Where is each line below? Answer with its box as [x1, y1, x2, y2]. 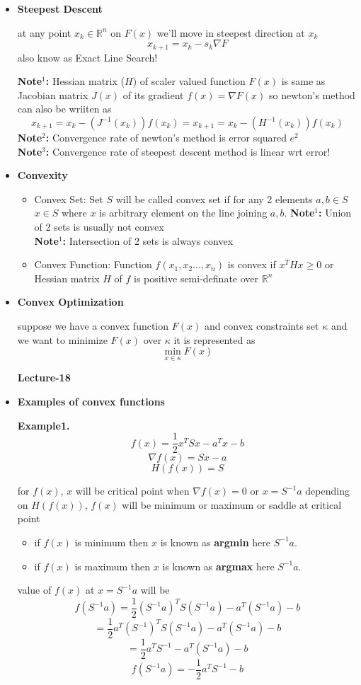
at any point [17, 25, 71, 40]
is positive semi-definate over [134, 270, 259, 285]
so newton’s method [269, 87, 355, 102]
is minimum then [74, 534, 149, 549]
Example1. [17, 418, 70, 432]
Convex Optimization [17, 294, 124, 309]
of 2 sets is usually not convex [34, 219, 164, 234]
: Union [319, 205, 352, 220]
